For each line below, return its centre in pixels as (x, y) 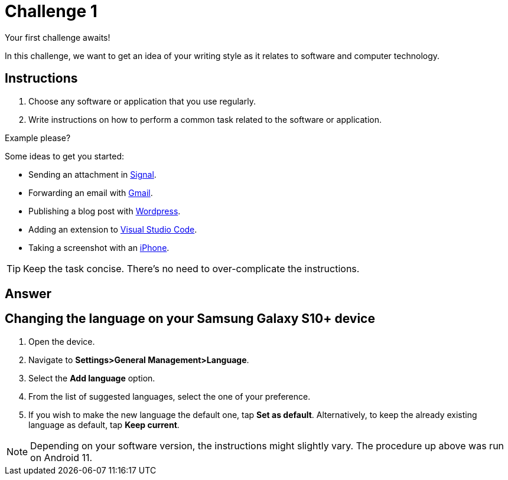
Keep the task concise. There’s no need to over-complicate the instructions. (191, 268)
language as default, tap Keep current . (104, 425)
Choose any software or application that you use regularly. (142, 101)
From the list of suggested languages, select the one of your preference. (170, 396)
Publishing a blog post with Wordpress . (105, 211)
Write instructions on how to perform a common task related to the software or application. (205, 119)
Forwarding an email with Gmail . (91, 192)
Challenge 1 (51, 11)
